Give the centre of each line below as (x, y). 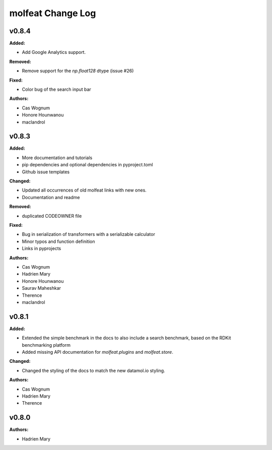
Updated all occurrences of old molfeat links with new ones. (84, 190)
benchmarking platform (46, 345)
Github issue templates (46, 172)
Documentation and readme (51, 197)
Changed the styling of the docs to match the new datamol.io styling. (94, 370)
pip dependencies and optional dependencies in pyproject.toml (87, 165)
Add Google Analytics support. (54, 52)
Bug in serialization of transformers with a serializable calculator (89, 234)
